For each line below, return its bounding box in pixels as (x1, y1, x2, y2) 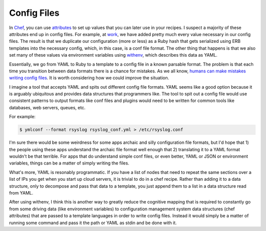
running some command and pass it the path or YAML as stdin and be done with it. (9, 220, 177, 226)
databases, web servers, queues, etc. (9, 104, 86, 110)
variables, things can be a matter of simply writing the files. (9, 160, 130, 166)
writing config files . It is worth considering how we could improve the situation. (9, 75, 169, 81)
